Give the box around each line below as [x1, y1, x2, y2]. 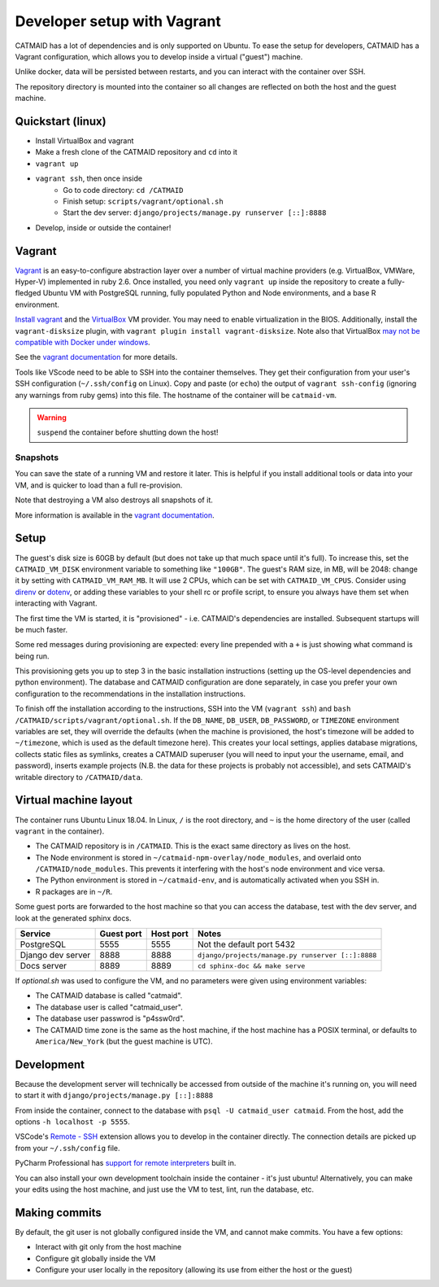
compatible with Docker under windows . [15, 338, 150, 347]
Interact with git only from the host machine [35, 1242, 182, 1252]
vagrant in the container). [15, 826, 105, 836]
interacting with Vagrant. [15, 598, 98, 608]
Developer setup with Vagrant [15, 12, 221, 30]
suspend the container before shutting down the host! [37, 427, 219, 437]
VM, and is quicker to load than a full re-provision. [15, 480, 183, 490]
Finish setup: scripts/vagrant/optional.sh [63, 196, 224, 206]
